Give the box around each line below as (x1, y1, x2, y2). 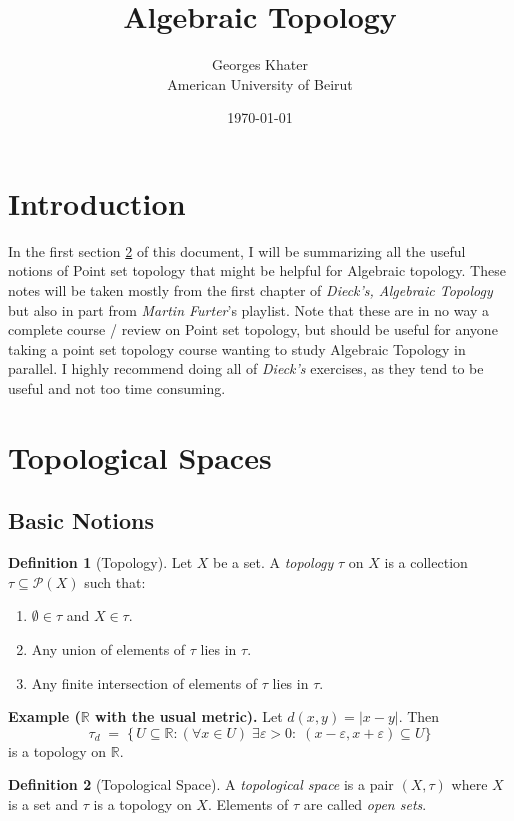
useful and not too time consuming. (8, 378, 226, 398)
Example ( (8, 706, 81, 727)
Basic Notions (8, 505, 155, 536)
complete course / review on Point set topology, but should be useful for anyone (8, 319, 498, 340)
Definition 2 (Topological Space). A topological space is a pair (8, 774, 394, 795)
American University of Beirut (167, 73, 353, 94)
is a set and (8, 793, 79, 814)
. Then (398, 706, 440, 727)
